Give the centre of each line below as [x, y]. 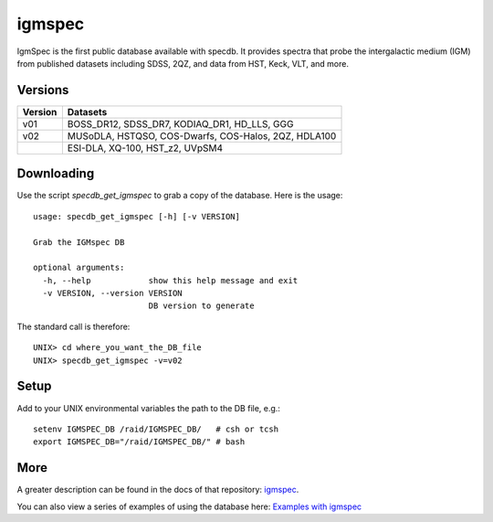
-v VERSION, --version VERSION [112, 293]
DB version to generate [201, 306]
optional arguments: [79, 268]
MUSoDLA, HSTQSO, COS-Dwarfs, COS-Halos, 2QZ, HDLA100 [202, 135]
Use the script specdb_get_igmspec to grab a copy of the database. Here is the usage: [180, 196]
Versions [43, 90]
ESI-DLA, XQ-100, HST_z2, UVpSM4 [145, 148]
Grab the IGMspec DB [79, 242]
